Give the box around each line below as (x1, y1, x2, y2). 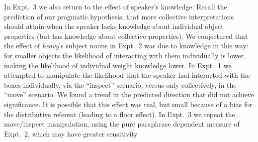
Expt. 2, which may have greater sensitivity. (4, 128, 139, 139)
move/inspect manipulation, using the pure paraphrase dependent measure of (4, 119, 240, 129)
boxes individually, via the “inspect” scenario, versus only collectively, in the (4, 79, 237, 90)
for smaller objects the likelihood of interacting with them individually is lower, (4, 50, 246, 60)
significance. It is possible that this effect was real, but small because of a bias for (4, 99, 253, 109)
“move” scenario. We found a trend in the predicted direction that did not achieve (4, 89, 255, 100)
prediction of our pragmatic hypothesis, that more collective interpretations (4, 11, 234, 21)
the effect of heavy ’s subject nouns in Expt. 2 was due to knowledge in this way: (4, 40, 249, 51)
